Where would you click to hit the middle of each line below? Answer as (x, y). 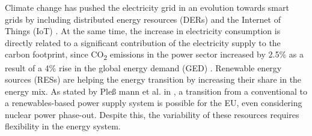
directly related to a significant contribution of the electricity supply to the (143, 42)
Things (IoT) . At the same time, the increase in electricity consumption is (143, 31)
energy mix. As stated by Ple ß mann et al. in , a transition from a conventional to (156, 91)
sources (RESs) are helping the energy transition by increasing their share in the (153, 79)
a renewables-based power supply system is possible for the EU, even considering (154, 103)
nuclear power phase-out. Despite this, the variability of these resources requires (152, 114)
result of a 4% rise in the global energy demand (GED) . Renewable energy (143, 67)
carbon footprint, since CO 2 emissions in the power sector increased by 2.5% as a (154, 55)
